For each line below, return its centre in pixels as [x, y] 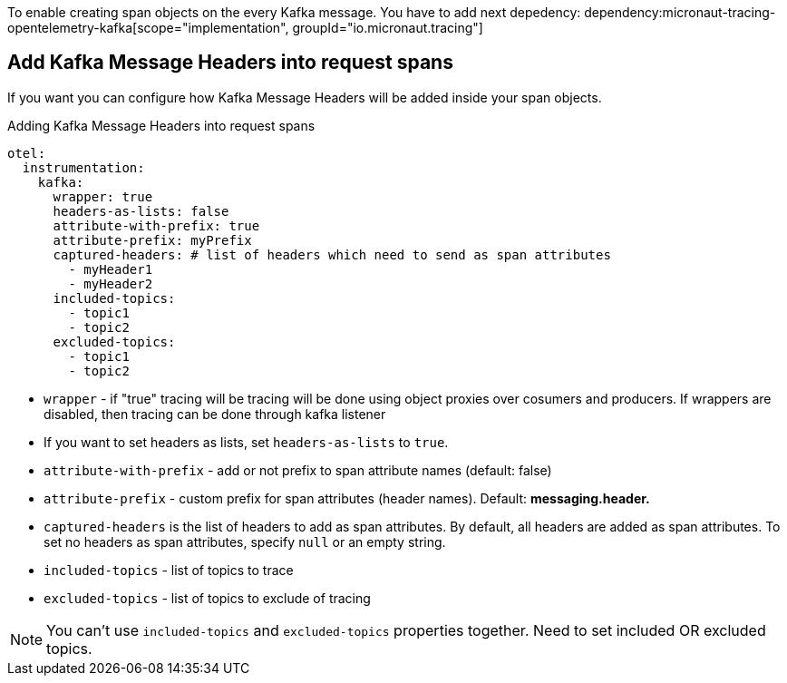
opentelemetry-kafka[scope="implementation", [148, 28]
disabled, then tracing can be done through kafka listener [215, 414]
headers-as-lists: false [141, 211]
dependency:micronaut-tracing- [680, 12]
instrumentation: [83, 167]
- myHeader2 [111, 283]
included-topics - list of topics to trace [169, 570]
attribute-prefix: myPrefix [152, 240]
